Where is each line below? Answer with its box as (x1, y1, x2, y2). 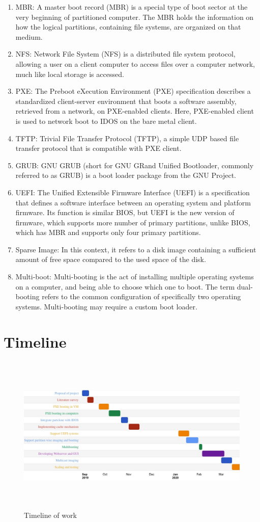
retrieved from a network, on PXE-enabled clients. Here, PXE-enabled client (15, 106, 254, 116)
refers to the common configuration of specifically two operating (42, 291, 241, 302)
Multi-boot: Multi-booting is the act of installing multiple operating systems (15, 271, 254, 282)
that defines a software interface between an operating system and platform (15, 197, 251, 207)
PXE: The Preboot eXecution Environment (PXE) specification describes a (15, 86, 251, 96)
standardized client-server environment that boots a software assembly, (15, 95, 237, 106)
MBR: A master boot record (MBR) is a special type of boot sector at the (15, 2, 248, 12)
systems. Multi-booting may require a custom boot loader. (15, 301, 197, 311)
